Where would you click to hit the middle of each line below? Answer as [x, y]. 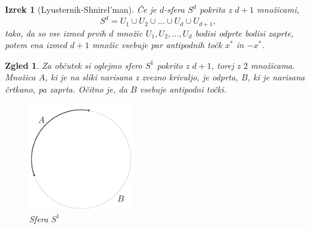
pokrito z [173, 65]
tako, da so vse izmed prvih [55, 33]
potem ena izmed [36, 45]
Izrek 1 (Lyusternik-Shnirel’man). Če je [81, 9]
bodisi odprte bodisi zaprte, [244, 33]
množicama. [273, 65]
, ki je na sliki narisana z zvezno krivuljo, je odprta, [142, 77]
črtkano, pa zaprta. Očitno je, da [66, 89]
